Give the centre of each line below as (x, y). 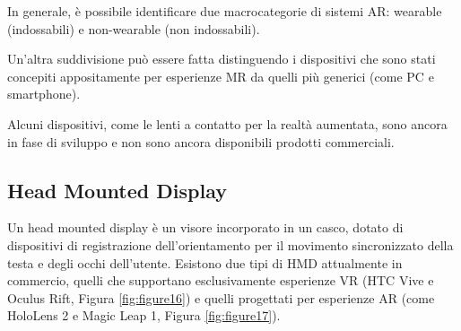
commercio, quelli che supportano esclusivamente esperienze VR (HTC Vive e (221, 280)
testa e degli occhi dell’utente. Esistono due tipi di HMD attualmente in (205, 262)
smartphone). (44, 94)
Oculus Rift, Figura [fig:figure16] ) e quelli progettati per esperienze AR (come (221, 297)
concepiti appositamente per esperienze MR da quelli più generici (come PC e (221, 76)
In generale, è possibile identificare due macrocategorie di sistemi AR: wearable (225, 11)
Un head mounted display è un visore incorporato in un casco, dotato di (205, 227)
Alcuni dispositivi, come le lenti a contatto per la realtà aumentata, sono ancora (227, 123)
